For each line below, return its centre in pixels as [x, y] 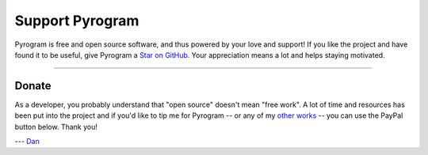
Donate [33, 86]
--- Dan [27, 142]
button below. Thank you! [56, 127]
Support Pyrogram [77, 21]
